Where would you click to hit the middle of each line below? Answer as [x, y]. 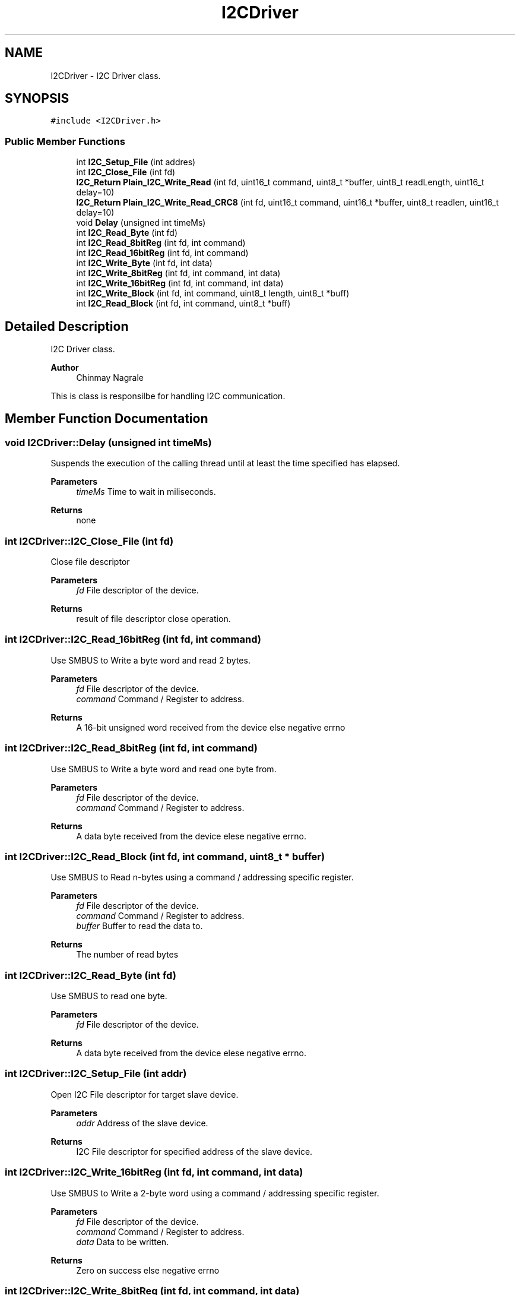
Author [65, 368]
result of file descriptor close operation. [153, 619]
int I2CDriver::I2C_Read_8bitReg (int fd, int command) [131, 748]
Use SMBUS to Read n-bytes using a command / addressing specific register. [202, 877]
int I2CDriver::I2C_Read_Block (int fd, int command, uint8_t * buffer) [165, 856]
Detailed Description [67, 326]
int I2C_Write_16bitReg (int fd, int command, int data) [180, 283]
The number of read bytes [127, 955]
